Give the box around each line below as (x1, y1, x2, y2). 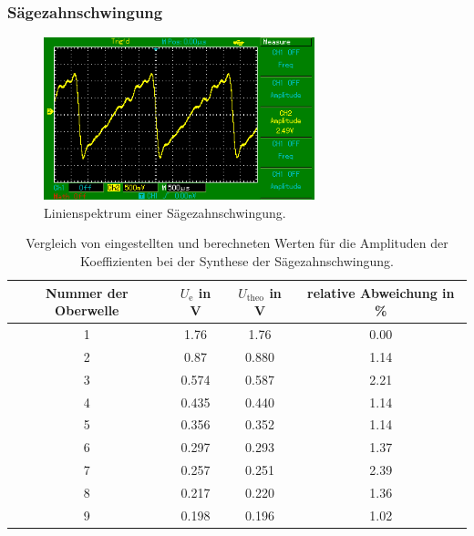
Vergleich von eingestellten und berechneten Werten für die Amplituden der (26, 233, 448, 253)
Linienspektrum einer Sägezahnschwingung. (44, 202, 286, 222)
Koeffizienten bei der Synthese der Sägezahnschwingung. (79, 252, 394, 271)
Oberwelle (55, 301, 119, 320)
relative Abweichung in (307, 283, 455, 302)
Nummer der (45, 283, 129, 302)
